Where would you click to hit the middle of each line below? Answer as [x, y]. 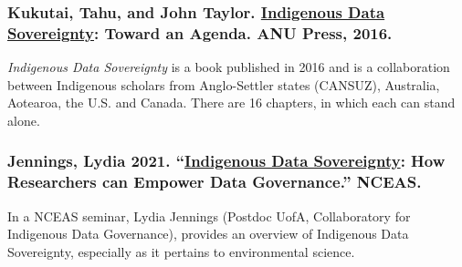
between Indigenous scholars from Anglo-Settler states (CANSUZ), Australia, [224, 84]
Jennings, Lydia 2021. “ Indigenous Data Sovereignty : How [226, 161]
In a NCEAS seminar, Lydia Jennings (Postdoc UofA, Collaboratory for [209, 216]
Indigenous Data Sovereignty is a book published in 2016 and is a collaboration [229, 67]
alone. [24, 120]
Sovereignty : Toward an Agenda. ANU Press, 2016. [200, 32]
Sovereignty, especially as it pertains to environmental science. [181, 251]
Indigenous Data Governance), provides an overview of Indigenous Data [208, 234]
